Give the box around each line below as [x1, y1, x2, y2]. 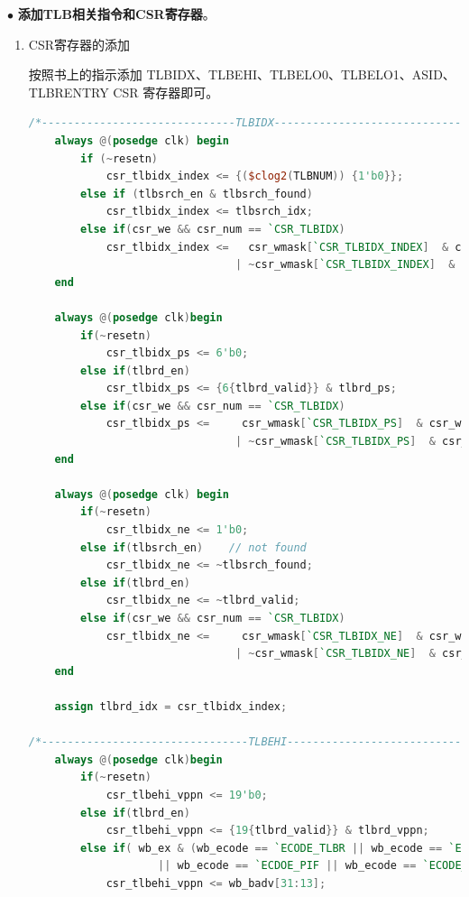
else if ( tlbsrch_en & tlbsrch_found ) [80, 187, 313, 200]
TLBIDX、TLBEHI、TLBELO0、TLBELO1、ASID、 [146, 65, 455, 84]
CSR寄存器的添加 [28, 34, 130, 53]
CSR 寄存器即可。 [113, 82, 219, 101]
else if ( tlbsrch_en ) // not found [80, 541, 307, 554]
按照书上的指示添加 [28, 65, 143, 84]
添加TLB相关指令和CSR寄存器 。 [17, 5, 216, 23]
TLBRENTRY [28, 82, 109, 101]
